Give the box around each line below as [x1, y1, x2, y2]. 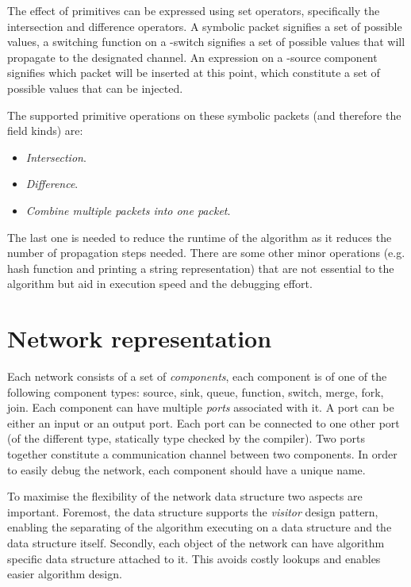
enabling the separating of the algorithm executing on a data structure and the [7, 519, 392, 535]
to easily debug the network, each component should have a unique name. [7, 461, 366, 478]
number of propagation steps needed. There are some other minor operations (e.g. [7, 244, 405, 261]
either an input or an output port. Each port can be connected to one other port [7, 414, 400, 431]
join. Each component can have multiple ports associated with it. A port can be [7, 399, 394, 416]
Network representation [7, 322, 272, 355]
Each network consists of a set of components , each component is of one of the [7, 368, 387, 385]
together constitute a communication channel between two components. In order [7, 446, 398, 462]
